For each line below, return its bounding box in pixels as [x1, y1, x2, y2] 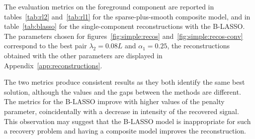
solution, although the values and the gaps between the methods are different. [4, 86, 241, 97]
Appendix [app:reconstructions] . [4, 60, 102, 70]
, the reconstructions [167, 40, 230, 51]
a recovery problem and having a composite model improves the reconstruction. [4, 126, 246, 136]
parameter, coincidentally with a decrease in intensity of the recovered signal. [4, 106, 239, 116]
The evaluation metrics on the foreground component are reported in [4, 1, 214, 11]
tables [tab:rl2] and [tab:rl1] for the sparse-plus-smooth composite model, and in [4, 11, 251, 21]
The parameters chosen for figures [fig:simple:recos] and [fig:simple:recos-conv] [4, 30, 243, 41]
